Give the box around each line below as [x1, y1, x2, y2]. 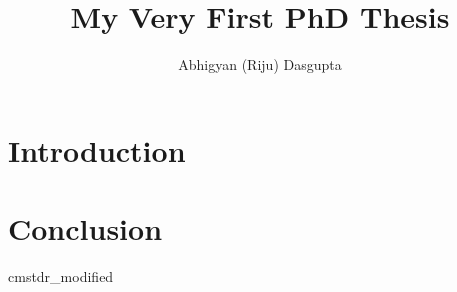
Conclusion [8, 208, 163, 249]
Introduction [8, 129, 186, 170]
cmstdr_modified [8, 266, 114, 287]
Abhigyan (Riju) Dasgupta [178, 54, 342, 75]
